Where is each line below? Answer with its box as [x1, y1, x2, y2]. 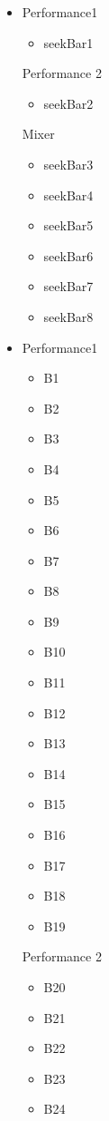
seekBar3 [43, 154, 94, 173]
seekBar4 [43, 185, 94, 204]
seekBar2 [43, 93, 94, 112]
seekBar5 [43, 216, 94, 235]
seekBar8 [43, 307, 94, 326]
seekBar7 [43, 277, 94, 296]
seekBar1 [43, 33, 94, 52]
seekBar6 [43, 246, 94, 265]
